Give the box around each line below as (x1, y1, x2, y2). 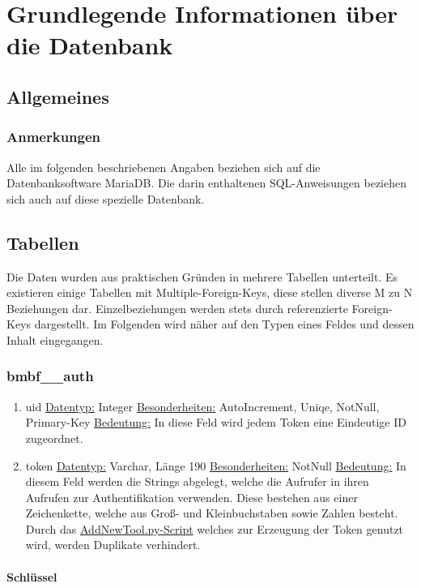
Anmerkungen (6, 127, 101, 147)
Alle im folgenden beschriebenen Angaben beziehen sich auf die (6, 158, 321, 175)
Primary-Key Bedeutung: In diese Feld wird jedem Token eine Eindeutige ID (25, 414, 406, 431)
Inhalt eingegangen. (6, 331, 104, 348)
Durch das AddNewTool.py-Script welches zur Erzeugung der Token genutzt (25, 520, 404, 537)
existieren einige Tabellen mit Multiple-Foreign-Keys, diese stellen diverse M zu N (6, 284, 413, 301)
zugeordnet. (25, 429, 83, 446)
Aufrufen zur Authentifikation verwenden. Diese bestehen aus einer (25, 488, 358, 505)
